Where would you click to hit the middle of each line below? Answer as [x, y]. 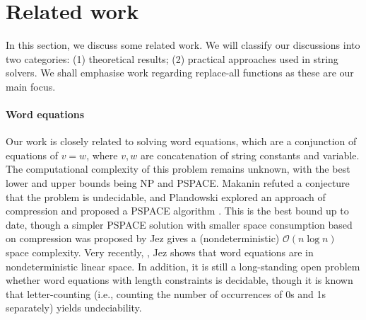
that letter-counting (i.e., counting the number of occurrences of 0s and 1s [166, 293]
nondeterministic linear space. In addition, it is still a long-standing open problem [183, 266]
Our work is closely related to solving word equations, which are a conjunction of [181, 141]
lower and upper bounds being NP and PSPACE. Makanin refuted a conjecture [178, 183]
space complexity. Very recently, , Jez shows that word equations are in [160, 252]
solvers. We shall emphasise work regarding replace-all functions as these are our [180, 73]
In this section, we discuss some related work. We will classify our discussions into [183, 45]
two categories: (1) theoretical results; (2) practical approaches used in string [172, 58]
